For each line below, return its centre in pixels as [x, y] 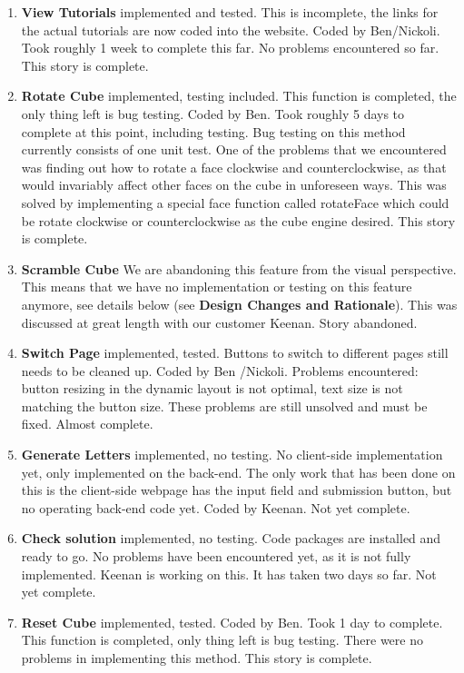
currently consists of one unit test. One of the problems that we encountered [234, 149]
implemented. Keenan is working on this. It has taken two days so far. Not [229, 574]
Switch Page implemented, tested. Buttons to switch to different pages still [235, 353]
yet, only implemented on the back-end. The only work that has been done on [238, 472]
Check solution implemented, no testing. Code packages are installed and [231, 538]
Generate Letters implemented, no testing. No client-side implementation [232, 455]
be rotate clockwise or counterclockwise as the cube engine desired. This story [238, 220]
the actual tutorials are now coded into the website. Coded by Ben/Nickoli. [231, 30]
